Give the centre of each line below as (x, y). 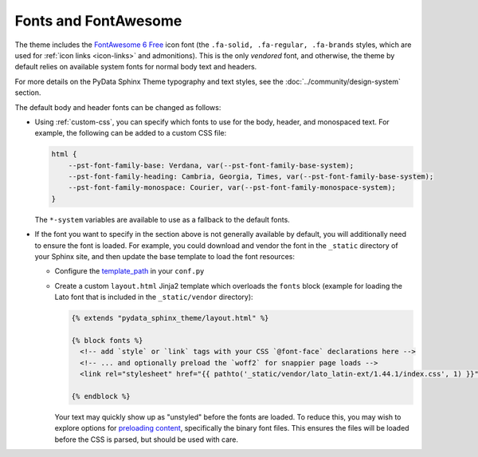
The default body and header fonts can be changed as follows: (118, 107)
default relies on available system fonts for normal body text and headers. (136, 67)
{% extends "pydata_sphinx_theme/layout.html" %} (170, 318)
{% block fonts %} (107, 340)
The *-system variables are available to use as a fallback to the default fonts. (162, 219)
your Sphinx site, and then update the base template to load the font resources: (165, 256)
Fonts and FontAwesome (98, 21)
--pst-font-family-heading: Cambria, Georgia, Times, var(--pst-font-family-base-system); (251, 177)
